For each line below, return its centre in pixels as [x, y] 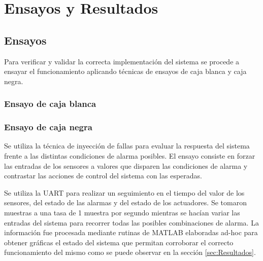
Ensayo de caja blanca [50, 104]
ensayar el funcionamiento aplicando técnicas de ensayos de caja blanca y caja [125, 71]
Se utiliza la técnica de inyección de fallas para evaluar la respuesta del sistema [127, 146]
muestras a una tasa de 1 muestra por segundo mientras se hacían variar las [122, 212]
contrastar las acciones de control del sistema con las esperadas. [103, 176]
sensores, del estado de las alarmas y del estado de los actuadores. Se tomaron [125, 202]
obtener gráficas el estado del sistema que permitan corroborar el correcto [119, 242]
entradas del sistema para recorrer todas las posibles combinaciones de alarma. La [131, 222]
